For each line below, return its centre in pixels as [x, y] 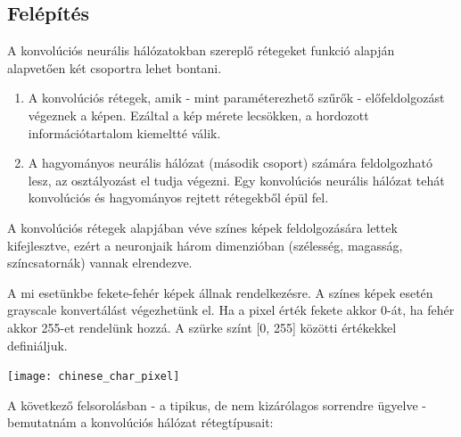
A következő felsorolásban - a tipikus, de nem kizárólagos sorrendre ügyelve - [217, 404]
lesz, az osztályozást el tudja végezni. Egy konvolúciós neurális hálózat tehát [236, 180]
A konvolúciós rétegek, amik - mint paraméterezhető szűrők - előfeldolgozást [236, 98]
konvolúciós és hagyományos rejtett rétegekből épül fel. [178, 198]
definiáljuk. [37, 345]
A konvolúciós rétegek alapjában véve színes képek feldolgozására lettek [202, 227]
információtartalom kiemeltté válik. [124, 132]
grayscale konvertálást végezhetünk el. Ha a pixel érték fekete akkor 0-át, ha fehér [231, 310]
